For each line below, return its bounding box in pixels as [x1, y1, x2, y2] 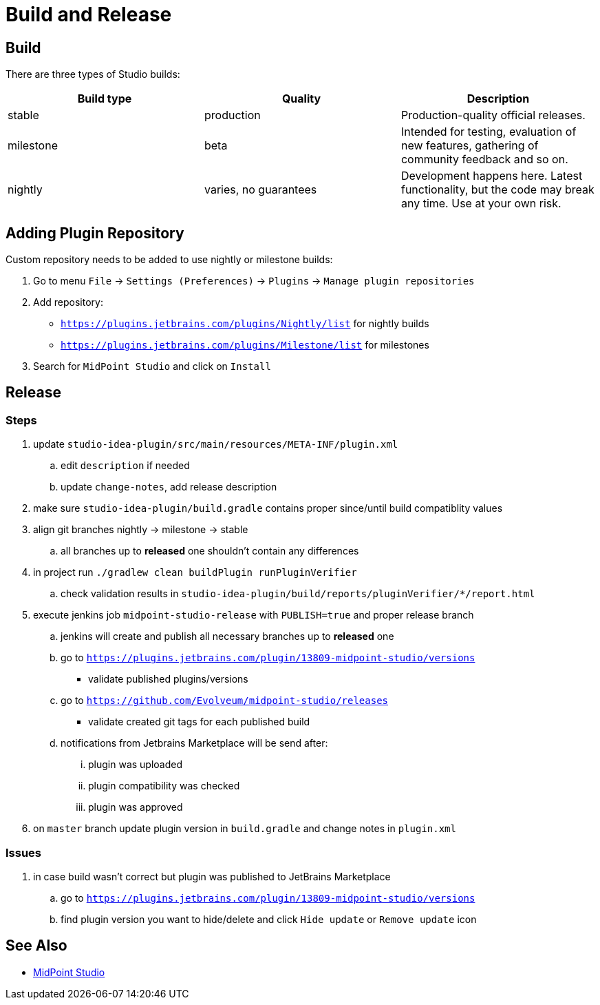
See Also [6, 937, 67, 955]
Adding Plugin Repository [6, 224, 184, 242]
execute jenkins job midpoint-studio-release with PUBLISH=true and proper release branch [33, 609, 474, 621]
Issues [6, 845, 42, 860]
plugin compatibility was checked [88, 780, 240, 792]
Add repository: [33, 296, 103, 309]
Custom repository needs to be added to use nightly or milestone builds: [6, 253, 333, 266]
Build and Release [6, 3, 172, 26]
